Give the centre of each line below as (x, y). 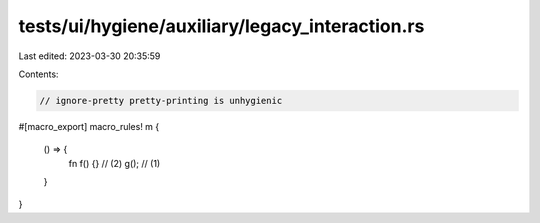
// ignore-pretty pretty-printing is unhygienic (161, 100)
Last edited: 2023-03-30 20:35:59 (89, 56)
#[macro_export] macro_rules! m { (89, 126)
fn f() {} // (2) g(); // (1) (114, 163)
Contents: (38, 74)
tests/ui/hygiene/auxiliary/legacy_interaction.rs (221, 26)
